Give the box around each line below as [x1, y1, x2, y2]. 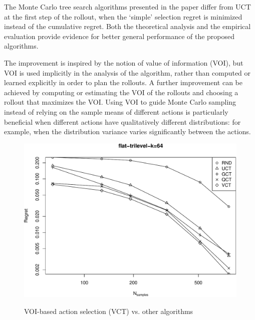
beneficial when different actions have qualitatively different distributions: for [4, 116, 241, 127]
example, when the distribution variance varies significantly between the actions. [4, 126, 251, 137]
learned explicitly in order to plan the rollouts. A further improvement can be [4, 77, 242, 88]
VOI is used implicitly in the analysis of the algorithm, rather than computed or [4, 67, 251, 78]
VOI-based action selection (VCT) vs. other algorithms [24, 305, 193, 316]
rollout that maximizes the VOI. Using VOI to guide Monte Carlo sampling [4, 97, 236, 107]
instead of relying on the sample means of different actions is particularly [4, 106, 228, 117]
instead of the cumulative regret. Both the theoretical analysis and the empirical [4, 21, 251, 32]
